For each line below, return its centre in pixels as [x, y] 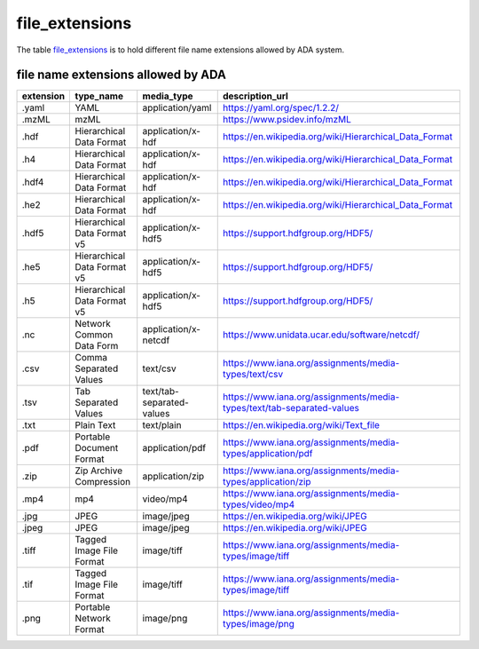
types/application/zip [267, 482]
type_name [99, 96]
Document [97, 448]
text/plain [162, 425]
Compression [103, 482]
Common [94, 335]
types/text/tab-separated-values [291, 408]
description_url [255, 96]
